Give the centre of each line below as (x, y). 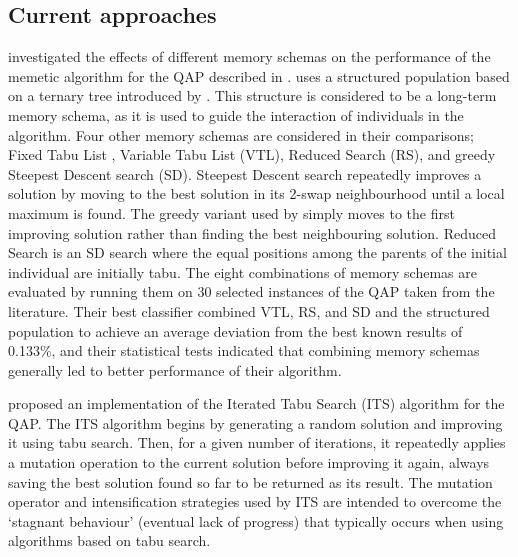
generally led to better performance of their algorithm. (175, 369)
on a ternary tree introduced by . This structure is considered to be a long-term (252, 95)
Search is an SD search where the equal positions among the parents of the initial (257, 252)
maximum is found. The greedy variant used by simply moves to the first (231, 212)
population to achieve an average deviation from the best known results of (235, 330)
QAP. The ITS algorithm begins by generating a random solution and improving (255, 422)
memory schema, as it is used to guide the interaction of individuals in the (236, 114)
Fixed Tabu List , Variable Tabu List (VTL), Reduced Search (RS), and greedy (252, 154)
